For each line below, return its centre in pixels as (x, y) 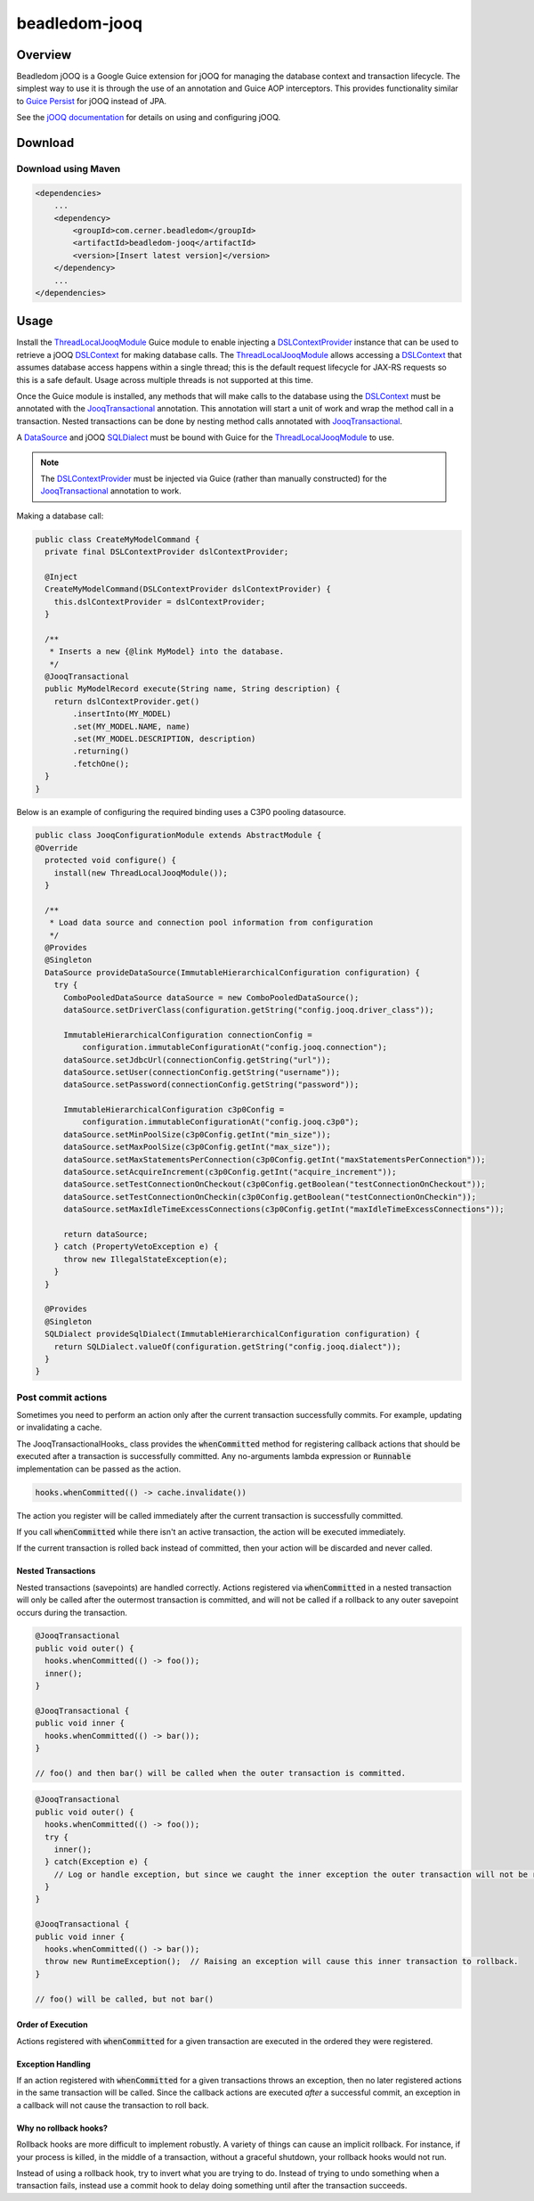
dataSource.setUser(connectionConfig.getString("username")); (202, 1072)
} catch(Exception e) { (97, 1862)
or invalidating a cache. (59, 1427)
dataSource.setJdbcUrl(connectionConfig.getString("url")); (197, 1060)
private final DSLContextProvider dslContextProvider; (167, 552)
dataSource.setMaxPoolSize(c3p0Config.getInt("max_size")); (197, 1147)
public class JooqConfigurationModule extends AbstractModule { (178, 836)
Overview (44, 55)
